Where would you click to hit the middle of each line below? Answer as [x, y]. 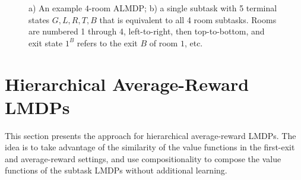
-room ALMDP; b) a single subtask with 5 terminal [183, 8]
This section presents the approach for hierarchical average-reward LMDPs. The [150, 135]
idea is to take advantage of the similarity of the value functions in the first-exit [150, 147]
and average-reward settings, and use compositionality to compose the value [143, 158]
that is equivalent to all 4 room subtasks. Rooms [188, 19]
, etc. [194, 42]
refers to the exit [107, 42]
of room [164, 42]
